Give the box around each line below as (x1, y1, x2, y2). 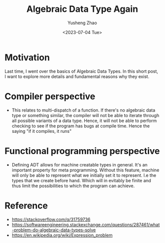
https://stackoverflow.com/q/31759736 (11, 216, 91, 222)
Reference (4, 200, 48, 211)
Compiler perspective (4, 90, 96, 102)
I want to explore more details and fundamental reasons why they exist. (4, 73, 150, 80)
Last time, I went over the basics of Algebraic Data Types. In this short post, (4, 68, 159, 74)
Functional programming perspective (4, 145, 160, 157)
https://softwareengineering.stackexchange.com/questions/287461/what (11, 221, 160, 228)
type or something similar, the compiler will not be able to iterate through (11, 112, 160, 118)
